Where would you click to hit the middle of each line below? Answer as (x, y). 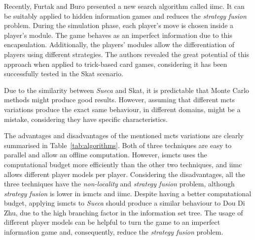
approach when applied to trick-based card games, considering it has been (116, 64)
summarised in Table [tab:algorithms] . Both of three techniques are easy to (118, 145)
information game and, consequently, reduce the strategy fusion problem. (114, 232)
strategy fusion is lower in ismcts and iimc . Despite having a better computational (128, 193)
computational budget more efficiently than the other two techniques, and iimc (123, 164)
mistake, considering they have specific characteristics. (86, 119)
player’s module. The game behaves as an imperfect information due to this (118, 35)
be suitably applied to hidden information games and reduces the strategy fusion (125, 15)
